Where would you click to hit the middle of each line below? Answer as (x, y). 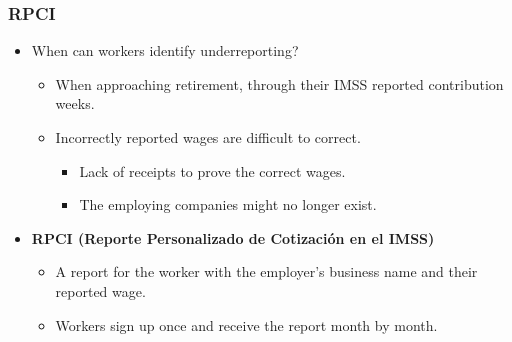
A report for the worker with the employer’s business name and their (266, 271)
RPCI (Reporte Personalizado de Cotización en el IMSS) (233, 237)
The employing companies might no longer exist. (228, 204)
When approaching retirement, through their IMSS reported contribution (279, 83)
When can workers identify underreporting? (165, 50)
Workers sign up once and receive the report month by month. (246, 324)
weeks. (75, 103)
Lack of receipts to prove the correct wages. (212, 170)
